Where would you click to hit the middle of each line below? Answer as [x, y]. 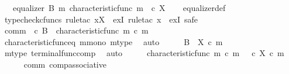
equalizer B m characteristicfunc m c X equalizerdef [119, 8]
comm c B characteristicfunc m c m [76, 30]
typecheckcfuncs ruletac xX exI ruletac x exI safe [101, 19]
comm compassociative [65, 64]
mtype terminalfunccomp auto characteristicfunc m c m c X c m [144, 53]
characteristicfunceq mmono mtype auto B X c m [113, 41]
